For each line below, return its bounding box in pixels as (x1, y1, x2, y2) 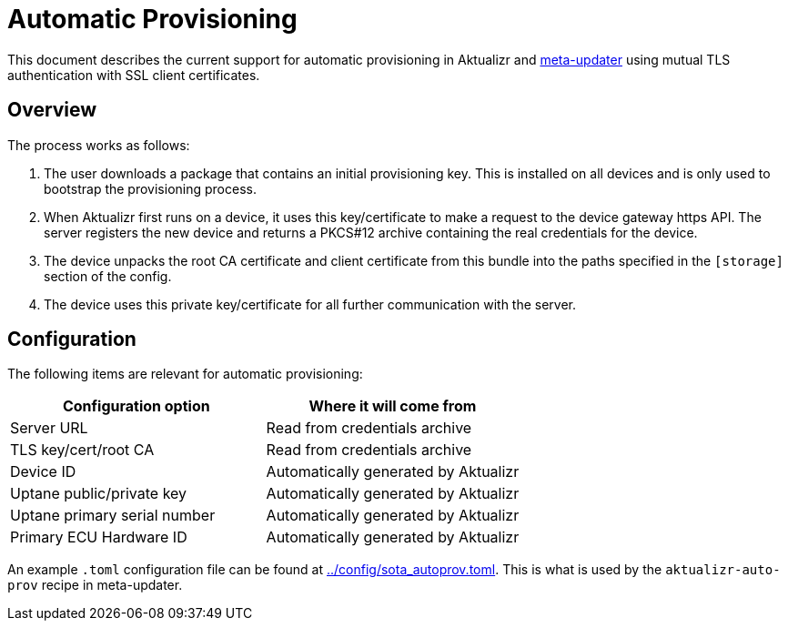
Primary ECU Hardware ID (10, 528, 187, 547)
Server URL (10, 419, 88, 438)
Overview (7, 98, 97, 122)
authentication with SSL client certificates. (7, 66, 260, 83)
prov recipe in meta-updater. (7, 577, 183, 593)
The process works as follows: (7, 137, 190, 153)
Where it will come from (308, 397, 477, 416)
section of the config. (44, 268, 172, 284)
